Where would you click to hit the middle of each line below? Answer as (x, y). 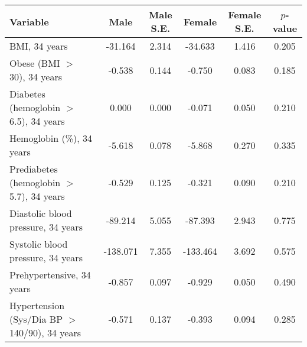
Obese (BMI (35, 63)
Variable (29, 21)
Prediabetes (34, 169)
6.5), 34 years (37, 121)
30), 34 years (36, 77)
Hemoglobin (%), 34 (51, 138)
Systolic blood (39, 244)
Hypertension (37, 305)
